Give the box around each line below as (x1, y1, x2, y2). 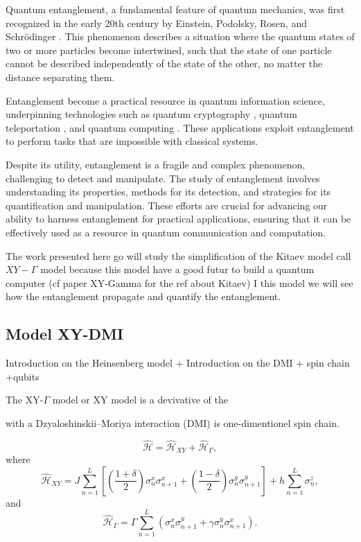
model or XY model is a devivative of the (52, 392, 228, 407)
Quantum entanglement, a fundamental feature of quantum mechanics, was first (6, 2, 345, 16)
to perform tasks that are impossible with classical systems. (6, 134, 258, 148)
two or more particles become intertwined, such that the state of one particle (6, 42, 332, 57)
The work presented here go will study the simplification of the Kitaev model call (6, 248, 351, 263)
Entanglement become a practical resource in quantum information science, (6, 93, 325, 107)
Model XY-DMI (6, 323, 124, 344)
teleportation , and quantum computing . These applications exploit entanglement (6, 120, 354, 134)
